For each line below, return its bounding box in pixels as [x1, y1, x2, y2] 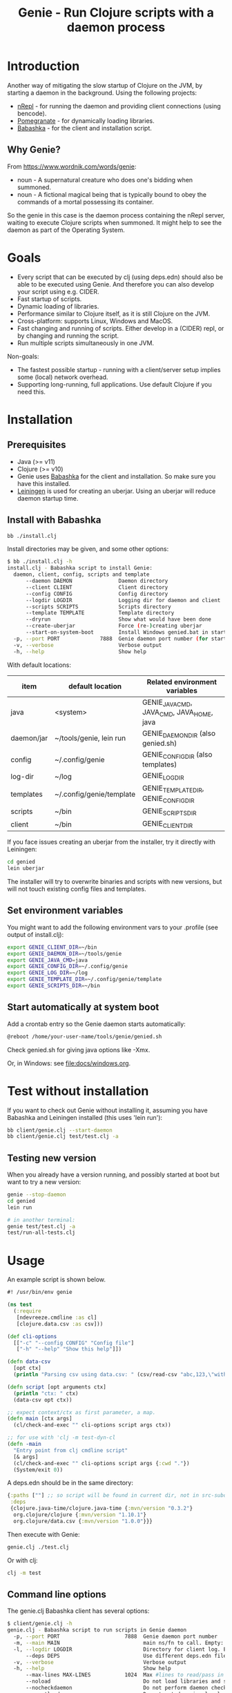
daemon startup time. [17, 494, 79, 502]
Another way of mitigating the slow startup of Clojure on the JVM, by [7, 81, 203, 89]
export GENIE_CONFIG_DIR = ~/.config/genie [7, 963, 128, 970]
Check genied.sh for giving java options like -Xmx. [7, 1045, 151, 1054]
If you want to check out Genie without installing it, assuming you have [7, 1106, 209, 1114]
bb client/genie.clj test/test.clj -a [7, 1133, 119, 1140]
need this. [17, 387, 46, 396]
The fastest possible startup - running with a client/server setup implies [17, 365, 221, 374]
